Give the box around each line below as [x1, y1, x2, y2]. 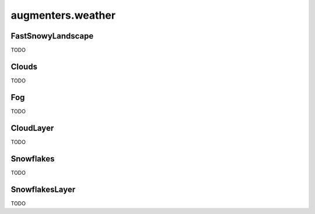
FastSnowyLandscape [10, 31, 94, 41]
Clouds [10, 61, 38, 71]
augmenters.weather [10, 9, 116, 22]
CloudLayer [10, 123, 54, 133]
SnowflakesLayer [10, 184, 76, 194]
